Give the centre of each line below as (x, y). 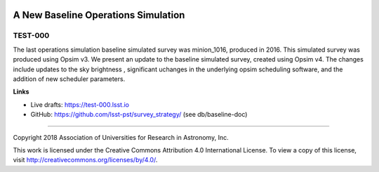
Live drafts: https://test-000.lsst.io (80, 104)
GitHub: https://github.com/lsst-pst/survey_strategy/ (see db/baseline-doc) (139, 115)
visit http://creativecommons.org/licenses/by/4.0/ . (85, 160)
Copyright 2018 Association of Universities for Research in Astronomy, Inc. (121, 137)
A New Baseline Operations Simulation (99, 15)
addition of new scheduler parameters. (69, 79)
